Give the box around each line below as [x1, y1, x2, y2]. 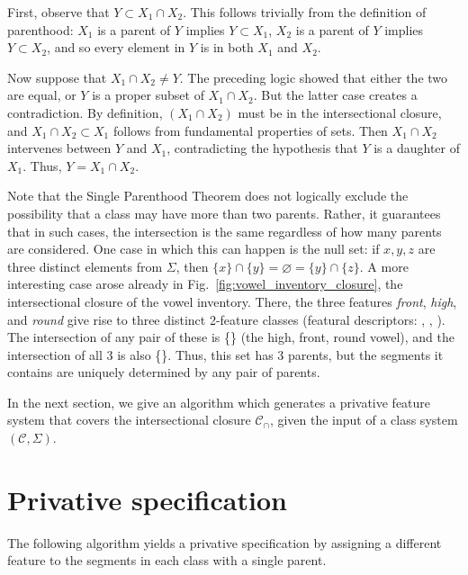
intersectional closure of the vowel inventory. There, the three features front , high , [7, 292, 457, 310]
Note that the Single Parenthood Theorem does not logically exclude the [7, 186, 409, 205]
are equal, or [7, 85, 76, 104]
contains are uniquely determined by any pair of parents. [7, 363, 320, 382]
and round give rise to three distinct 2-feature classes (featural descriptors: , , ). [7, 310, 445, 328]
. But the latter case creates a [253, 85, 418, 104]
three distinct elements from [7, 256, 163, 275]
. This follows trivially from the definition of [183, 3, 427, 21]
